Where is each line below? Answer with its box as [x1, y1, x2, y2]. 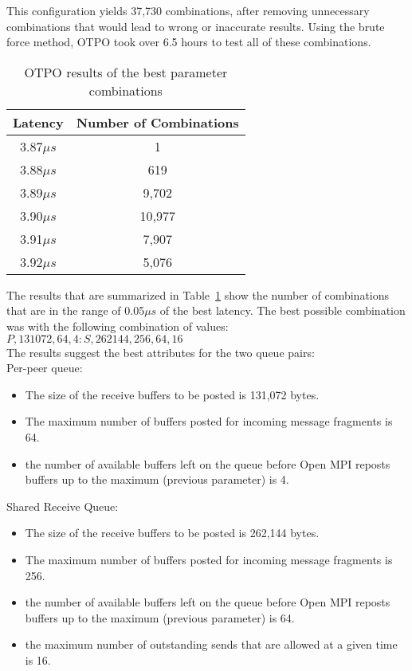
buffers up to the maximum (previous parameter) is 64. [25, 609, 295, 626]
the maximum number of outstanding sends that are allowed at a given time [25, 636, 398, 653]
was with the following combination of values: [6, 317, 229, 334]
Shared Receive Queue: [6, 497, 119, 514]
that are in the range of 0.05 [6, 302, 145, 319]
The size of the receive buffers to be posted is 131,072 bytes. [25, 386, 320, 402]
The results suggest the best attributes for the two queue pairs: [6, 343, 315, 360]
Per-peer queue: [6, 359, 83, 376]
